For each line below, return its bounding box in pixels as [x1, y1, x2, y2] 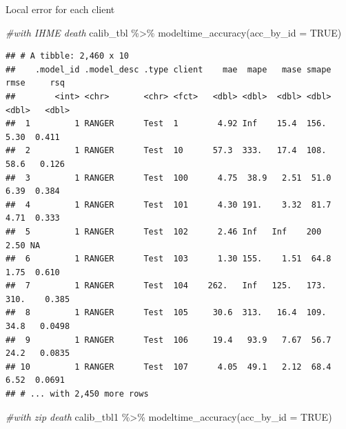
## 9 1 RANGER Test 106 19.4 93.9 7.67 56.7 [6, 335, 332, 345]
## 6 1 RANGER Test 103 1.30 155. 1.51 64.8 [6, 254, 332, 264]
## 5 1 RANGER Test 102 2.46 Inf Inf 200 [6, 226, 322, 237]
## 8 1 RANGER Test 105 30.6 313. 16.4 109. [6, 308, 327, 318]
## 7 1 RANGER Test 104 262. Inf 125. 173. [6, 281, 327, 291]
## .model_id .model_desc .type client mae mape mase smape [6, 64, 332, 74]
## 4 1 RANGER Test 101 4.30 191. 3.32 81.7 [6, 199, 332, 210]
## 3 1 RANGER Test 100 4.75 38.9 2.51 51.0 [6, 172, 332, 183]
